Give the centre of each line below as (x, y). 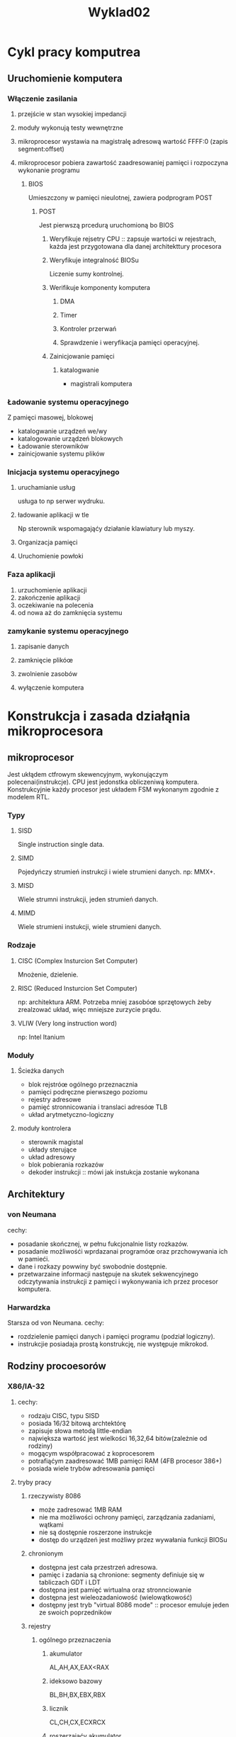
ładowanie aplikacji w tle (53, 515)
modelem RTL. (29, 797)
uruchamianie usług (46, 488)
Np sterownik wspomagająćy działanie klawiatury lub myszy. (106, 529)
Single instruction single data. (61, 845)
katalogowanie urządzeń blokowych (70, 439)
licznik (59, 1708)
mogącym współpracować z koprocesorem (91, 1453)
